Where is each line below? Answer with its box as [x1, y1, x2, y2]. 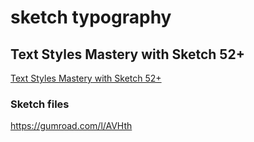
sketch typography [10, 6, 172, 29]
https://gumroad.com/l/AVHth [10, 120, 133, 132]
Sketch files [10, 97, 70, 111]
